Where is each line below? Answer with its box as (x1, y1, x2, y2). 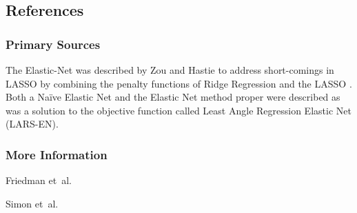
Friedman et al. (6, 173, 72, 187)
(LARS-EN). (6, 116, 59, 131)
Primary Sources (6, 35, 101, 52)
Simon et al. (6, 196, 59, 210)
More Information (6, 145, 108, 163)
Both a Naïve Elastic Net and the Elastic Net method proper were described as (6, 90, 340, 104)
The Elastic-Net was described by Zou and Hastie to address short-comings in (6, 63, 334, 77)
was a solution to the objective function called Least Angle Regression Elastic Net (6, 103, 351, 117)
